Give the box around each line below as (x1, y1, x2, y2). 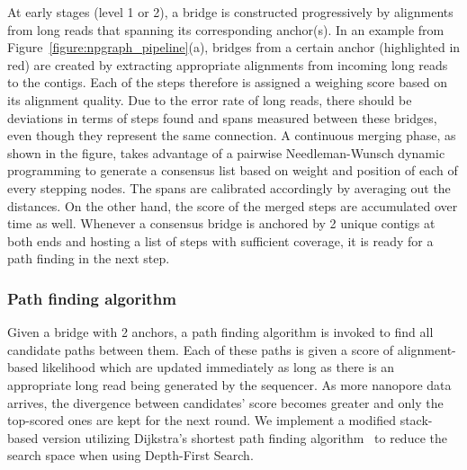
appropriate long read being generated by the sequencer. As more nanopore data (7, 375, 452, 394)
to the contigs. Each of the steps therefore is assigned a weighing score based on (7, 73, 447, 92)
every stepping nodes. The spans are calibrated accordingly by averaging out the (7, 178, 451, 197)
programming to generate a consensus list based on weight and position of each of (7, 161, 458, 180)
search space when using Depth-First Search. (7, 446, 254, 465)
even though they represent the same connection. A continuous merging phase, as (7, 126, 456, 145)
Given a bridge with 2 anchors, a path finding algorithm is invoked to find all (7, 323, 434, 341)
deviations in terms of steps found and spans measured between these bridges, (7, 108, 437, 127)
